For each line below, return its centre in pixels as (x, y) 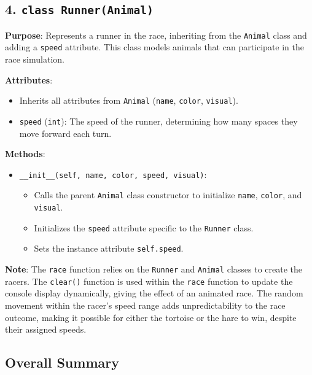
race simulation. (35, 59)
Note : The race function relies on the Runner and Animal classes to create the (154, 269)
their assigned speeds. (46, 329)
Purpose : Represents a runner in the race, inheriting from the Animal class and (156, 35)
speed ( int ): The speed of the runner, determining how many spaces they (158, 121)
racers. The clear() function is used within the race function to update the (149, 281)
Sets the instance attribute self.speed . (109, 248)
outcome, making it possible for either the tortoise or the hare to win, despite (151, 317)
